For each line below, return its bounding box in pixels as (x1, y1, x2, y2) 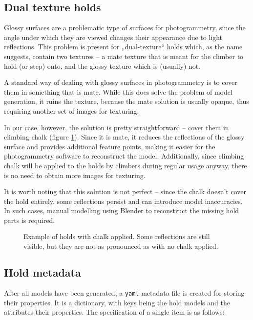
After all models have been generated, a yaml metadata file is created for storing (4, 287, 245, 298)
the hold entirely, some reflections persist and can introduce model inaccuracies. (4, 196, 243, 206)
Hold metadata (4, 265, 81, 280)
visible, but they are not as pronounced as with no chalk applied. (23, 241, 218, 251)
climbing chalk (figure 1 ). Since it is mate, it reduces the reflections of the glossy (4, 132, 245, 142)
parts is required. (4, 215, 55, 225)
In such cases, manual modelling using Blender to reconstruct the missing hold (4, 205, 239, 216)
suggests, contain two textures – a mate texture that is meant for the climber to (4, 51, 244, 61)
